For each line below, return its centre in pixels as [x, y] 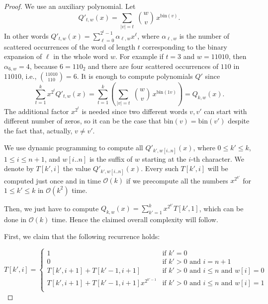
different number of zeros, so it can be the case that [83, 121]
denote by [19, 168]
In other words [26, 35]
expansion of [23, 56]
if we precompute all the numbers [177, 180]
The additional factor [37, 111]
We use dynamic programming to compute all [74, 147]
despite [239, 121]
